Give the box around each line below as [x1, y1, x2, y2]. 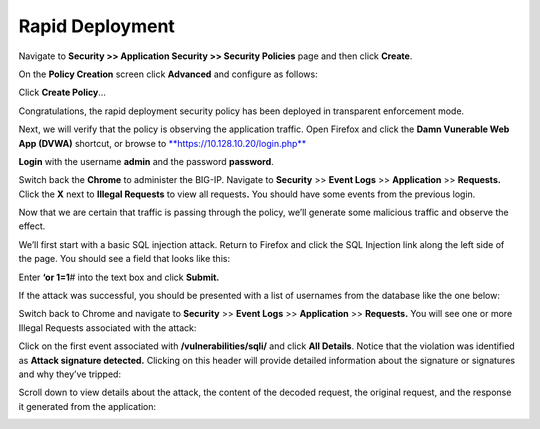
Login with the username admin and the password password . [18, 155, 274, 167]
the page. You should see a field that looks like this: [18, 253, 230, 265]
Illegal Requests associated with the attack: [18, 321, 197, 334]
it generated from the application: [18, 400, 157, 412]
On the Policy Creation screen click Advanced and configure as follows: [18, 68, 319, 80]
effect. [18, 220, 46, 232]
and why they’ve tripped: [18, 368, 122, 380]
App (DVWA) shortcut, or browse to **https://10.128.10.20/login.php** [18, 137, 307, 149]
